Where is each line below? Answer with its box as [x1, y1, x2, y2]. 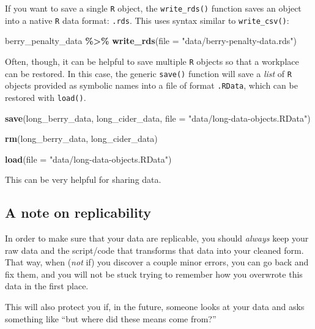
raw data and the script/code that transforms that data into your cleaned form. [5, 243, 304, 256]
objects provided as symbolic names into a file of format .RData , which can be [5, 79, 298, 92]
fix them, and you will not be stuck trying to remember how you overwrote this [5, 267, 303, 280]
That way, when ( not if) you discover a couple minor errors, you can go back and [5, 256, 309, 268]
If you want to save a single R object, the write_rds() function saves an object [5, 2, 302, 14]
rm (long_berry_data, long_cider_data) [5, 132, 158, 145]
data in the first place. [5, 279, 89, 292]
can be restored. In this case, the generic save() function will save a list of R [5, 67, 292, 79]
